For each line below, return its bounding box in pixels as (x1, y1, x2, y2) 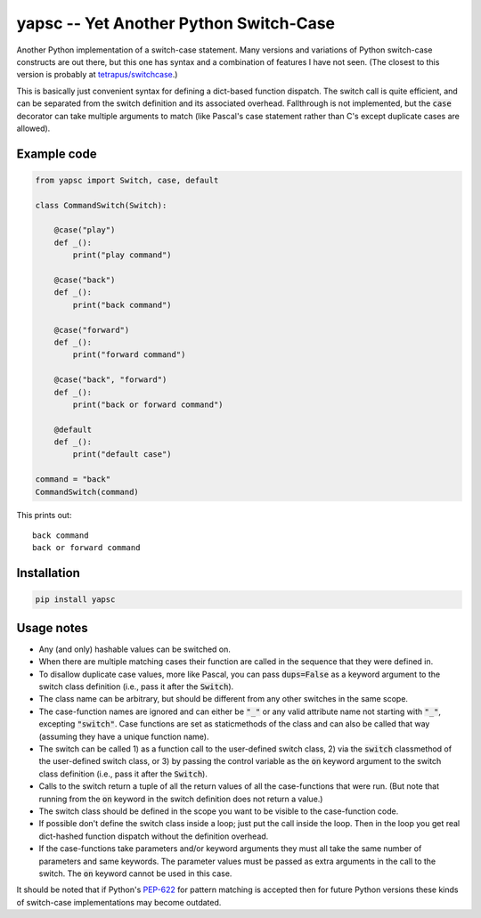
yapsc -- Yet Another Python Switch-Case (16, 13, 336, 33)
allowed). (16, 123, 51, 134)
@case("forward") (53, 325, 130, 335)
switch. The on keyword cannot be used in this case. (38, 868, 232, 879)
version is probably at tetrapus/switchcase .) (16, 69, 178, 80)
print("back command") (72, 299, 173, 310)
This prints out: (16, 509, 72, 520)
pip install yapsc (35, 595, 116, 605)
